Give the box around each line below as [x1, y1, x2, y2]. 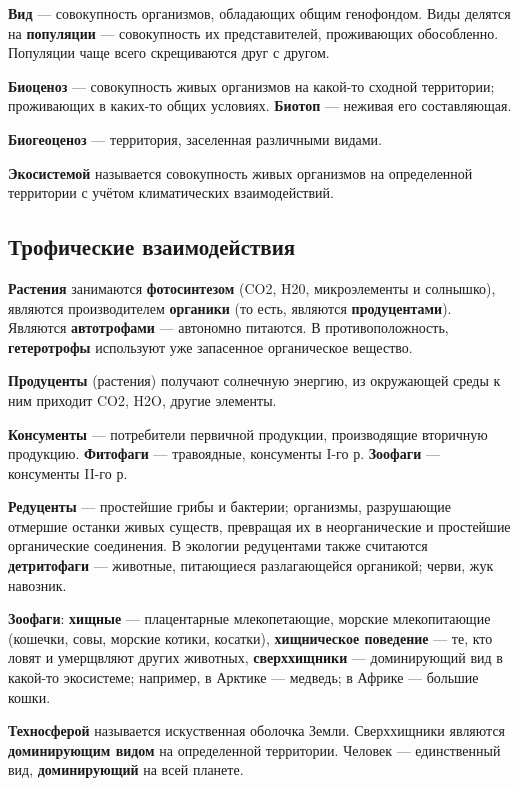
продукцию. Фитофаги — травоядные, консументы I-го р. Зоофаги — [8, 443, 440, 464]
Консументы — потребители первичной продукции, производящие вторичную [8, 423, 488, 444]
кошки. [8, 686, 51, 707]
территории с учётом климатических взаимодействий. [8, 182, 334, 203]
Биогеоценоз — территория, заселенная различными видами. [8, 128, 382, 149]
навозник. [8, 574, 67, 595]
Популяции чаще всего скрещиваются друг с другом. [8, 42, 330, 63]
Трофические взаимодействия [8, 231, 296, 262]
